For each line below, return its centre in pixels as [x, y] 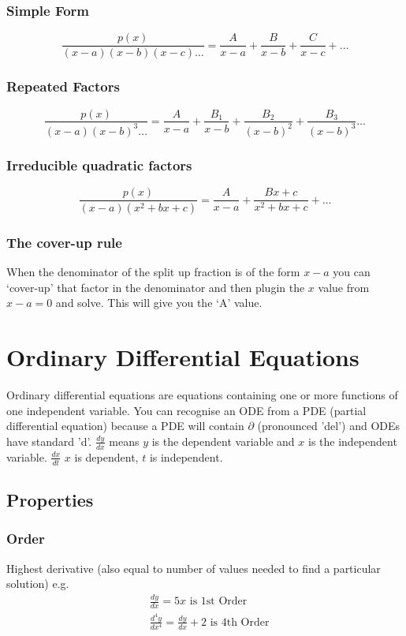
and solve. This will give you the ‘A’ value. [159, 303]
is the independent [353, 441]
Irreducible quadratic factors [99, 165]
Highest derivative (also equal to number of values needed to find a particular [194, 568]
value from [344, 287]
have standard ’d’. [49, 441]
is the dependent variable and [223, 441]
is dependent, [106, 456]
